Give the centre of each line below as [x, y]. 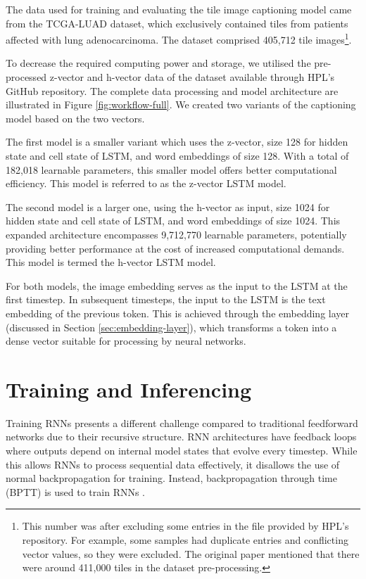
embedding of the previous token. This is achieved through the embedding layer [178, 313]
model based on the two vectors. [75, 118]
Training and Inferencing [129, 389]
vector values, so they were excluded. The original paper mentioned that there [191, 553]
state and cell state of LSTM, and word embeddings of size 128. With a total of [177, 155]
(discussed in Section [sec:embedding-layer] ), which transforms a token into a [171, 327]
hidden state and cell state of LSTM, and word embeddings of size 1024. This [173, 221]
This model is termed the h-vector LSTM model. [111, 262]
